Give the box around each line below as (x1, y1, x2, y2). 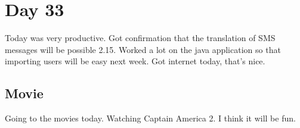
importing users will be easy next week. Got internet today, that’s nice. (5, 55, 265, 67)
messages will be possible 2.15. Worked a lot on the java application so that (5, 43, 281, 55)
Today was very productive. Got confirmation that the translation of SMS (5, 32, 276, 44)
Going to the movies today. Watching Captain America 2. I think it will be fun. (5, 112, 296, 124)
